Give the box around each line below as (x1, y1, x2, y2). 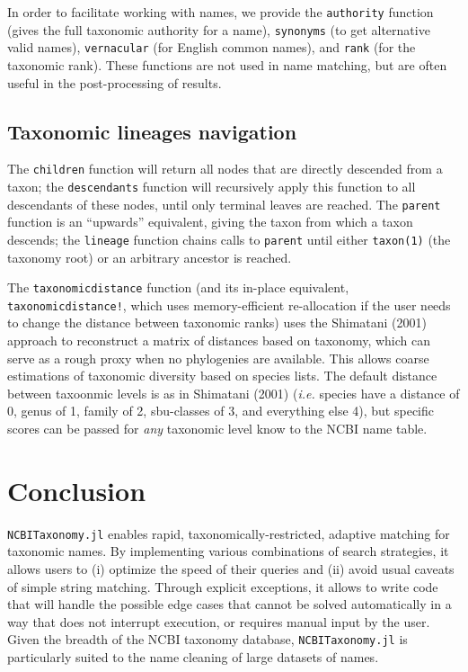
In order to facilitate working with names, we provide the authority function (7, 3, 434, 21)
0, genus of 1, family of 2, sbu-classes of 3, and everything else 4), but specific (7, 401, 434, 420)
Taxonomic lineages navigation (7, 117, 297, 145)
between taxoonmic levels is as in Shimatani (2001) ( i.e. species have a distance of (7, 383, 460, 402)
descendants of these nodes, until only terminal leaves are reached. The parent (7, 194, 441, 213)
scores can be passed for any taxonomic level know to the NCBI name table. (7, 419, 428, 438)
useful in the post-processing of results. (7, 73, 222, 92)
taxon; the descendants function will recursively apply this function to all (7, 177, 416, 196)
